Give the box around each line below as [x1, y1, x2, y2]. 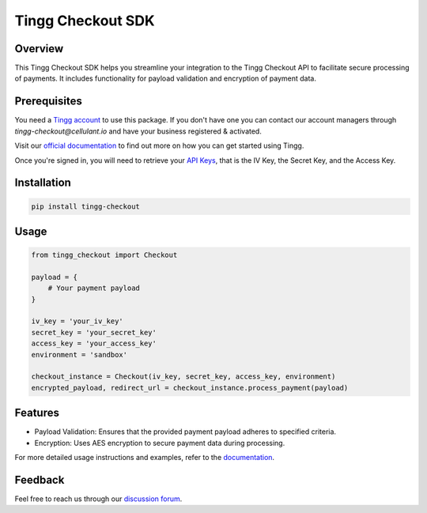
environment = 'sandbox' [31, 350, 128, 359]
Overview [14, 42, 64, 55]
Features [14, 406, 59, 420]
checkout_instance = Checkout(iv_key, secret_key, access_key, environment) [31, 372, 336, 381]
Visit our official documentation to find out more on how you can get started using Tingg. [14, 141, 304, 150]
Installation [14, 176, 71, 190]
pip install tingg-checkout [31, 202, 140, 211]
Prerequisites [14, 95, 82, 108]
